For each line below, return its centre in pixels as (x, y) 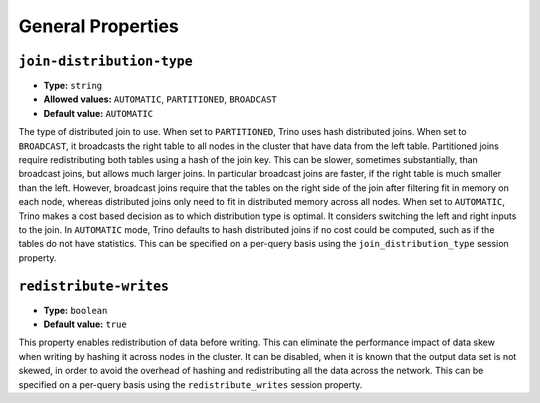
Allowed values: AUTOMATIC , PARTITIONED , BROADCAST (160, 99)
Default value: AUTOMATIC (98, 113)
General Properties (98, 26)
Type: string (73, 86)
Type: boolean (75, 310)
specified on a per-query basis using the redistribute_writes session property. (190, 384)
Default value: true (85, 324)
